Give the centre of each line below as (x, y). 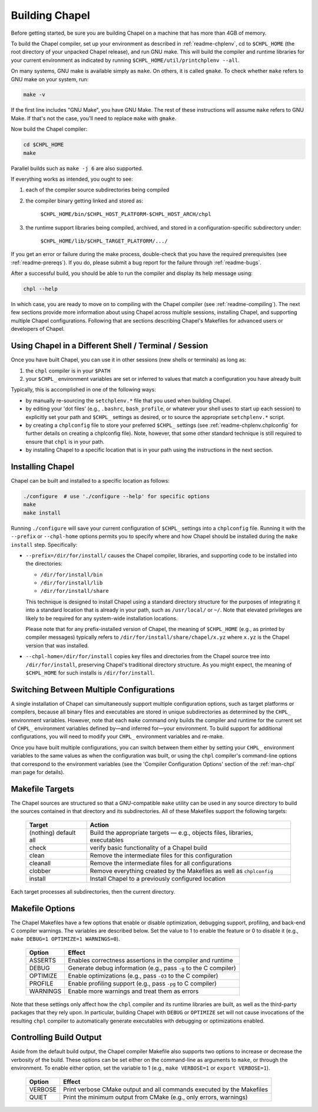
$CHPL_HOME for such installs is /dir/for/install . (90, 673)
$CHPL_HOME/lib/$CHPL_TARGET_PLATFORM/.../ (104, 241)
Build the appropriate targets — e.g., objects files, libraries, (171, 832)
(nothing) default (52, 832)
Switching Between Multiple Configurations (93, 690)
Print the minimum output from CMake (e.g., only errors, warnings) (155, 1097)
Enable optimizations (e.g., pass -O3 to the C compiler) (143, 975)
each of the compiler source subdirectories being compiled (97, 190)
